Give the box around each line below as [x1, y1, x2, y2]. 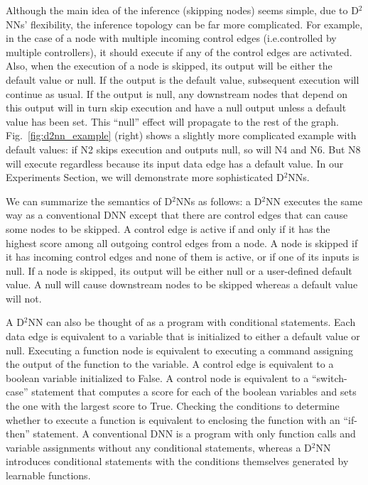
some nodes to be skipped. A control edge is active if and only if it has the [6, 221, 330, 236]
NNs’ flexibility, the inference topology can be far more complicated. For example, [6, 16, 363, 31]
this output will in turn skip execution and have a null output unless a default [6, 100, 347, 115]
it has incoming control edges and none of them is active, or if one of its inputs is [6, 249, 359, 264]
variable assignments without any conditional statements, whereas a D [6, 440, 312, 454]
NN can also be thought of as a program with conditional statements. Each [28, 315, 356, 329]
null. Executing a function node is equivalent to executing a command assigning [6, 342, 353, 357]
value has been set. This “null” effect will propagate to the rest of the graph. [6, 114, 339, 129]
